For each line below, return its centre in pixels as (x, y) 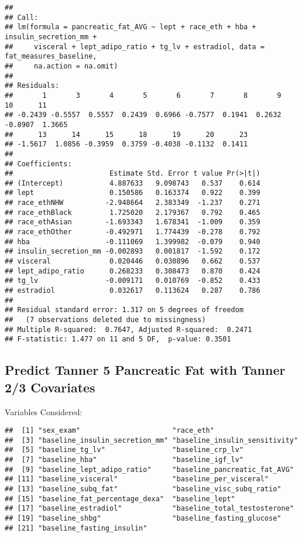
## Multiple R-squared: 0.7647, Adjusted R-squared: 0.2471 (128, 329)
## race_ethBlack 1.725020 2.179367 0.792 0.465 (133, 212)
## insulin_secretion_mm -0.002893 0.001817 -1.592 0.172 (133, 252)
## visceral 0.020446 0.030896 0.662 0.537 (133, 261)
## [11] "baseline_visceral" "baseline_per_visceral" (137, 479)
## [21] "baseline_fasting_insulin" (76, 528)
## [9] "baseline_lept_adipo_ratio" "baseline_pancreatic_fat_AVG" (149, 469)
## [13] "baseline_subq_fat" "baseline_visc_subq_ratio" (143, 489)
